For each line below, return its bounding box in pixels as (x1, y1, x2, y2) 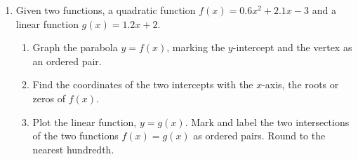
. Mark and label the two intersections (185, 114, 350, 129)
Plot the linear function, (32, 114, 137, 129)
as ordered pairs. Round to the (193, 128, 326, 143)
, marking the (166, 40, 225, 55)
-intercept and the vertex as (232, 40, 352, 55)
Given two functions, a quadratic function (15, 3, 196, 17)
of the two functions (32, 128, 119, 143)
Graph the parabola (32, 40, 118, 55)
